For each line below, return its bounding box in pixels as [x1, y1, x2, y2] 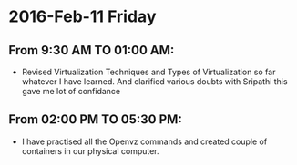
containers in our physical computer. [21, 145, 160, 156]
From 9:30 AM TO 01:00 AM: [8, 43, 175, 58]
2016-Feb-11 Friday [8, 6, 157, 27]
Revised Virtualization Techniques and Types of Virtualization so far [21, 66, 276, 77]
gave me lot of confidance [21, 86, 121, 96]
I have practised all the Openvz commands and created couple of [21, 136, 268, 147]
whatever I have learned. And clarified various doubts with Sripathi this [21, 76, 288, 87]
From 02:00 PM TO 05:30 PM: [8, 112, 183, 128]
